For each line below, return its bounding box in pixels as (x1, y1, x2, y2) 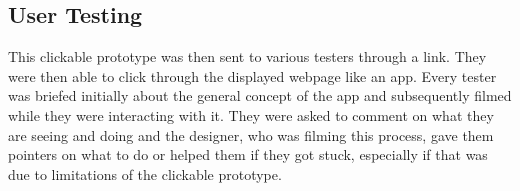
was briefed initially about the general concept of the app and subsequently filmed (8, 85, 512, 106)
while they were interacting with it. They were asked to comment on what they (8, 104, 494, 125)
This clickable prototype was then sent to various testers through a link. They (8, 46, 487, 67)
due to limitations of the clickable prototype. (8, 163, 282, 184)
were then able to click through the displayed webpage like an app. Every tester (8, 65, 497, 86)
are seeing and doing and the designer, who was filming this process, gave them (8, 124, 494, 145)
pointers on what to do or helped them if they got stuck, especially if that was (8, 144, 488, 165)
